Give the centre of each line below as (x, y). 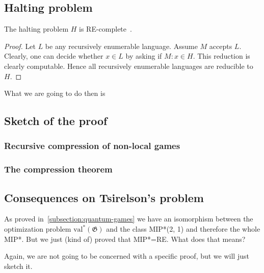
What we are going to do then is (55, 93)
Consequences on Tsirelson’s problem (104, 197)
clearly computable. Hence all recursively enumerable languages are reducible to (129, 66)
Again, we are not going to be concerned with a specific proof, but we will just (127, 256)
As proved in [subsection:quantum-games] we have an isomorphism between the (129, 219)
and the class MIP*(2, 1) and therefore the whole (183, 229)
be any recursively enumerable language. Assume (121, 46)
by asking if (144, 56)
